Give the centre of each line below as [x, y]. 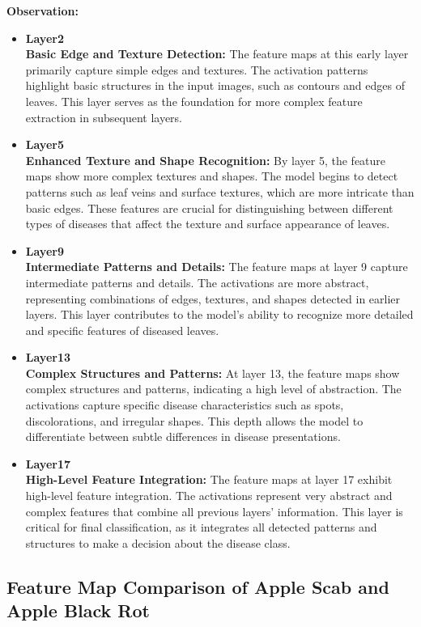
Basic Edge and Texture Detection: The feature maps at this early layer [217, 54]
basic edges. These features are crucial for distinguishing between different [209, 208]
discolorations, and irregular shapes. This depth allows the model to [194, 420]
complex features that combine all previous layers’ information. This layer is [214, 511]
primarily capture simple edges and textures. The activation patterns [197, 69]
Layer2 [45, 38]
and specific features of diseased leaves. [122, 330]
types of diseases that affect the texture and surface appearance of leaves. [208, 224]
